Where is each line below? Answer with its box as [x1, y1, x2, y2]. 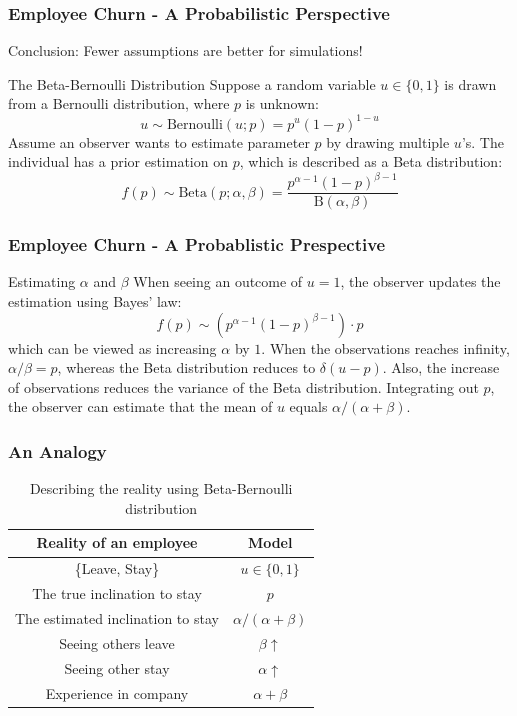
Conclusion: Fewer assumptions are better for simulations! [8, 40, 363, 61]
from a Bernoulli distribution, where [8, 93, 230, 114]
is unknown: [245, 93, 319, 114]
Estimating [8, 271, 76, 292]
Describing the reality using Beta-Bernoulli [29, 478, 293, 499]
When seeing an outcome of [133, 271, 303, 292]
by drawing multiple [326, 131, 450, 152]
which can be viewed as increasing [8, 337, 217, 358]
